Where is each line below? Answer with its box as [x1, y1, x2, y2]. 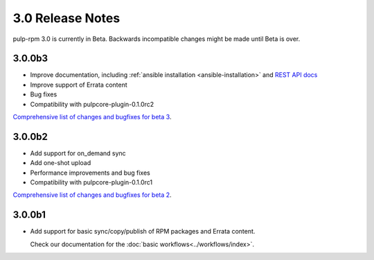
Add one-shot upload [30, 159, 91, 167]
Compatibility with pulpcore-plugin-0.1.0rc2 [30, 100, 154, 108]
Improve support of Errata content [30, 80, 127, 89]
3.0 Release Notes [12, 10, 121, 26]
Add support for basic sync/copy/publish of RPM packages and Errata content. [30, 227, 256, 236]
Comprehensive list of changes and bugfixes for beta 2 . [12, 191, 172, 199]
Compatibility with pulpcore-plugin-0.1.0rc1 [30, 178, 153, 187]
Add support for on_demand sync [30, 149, 126, 157]
